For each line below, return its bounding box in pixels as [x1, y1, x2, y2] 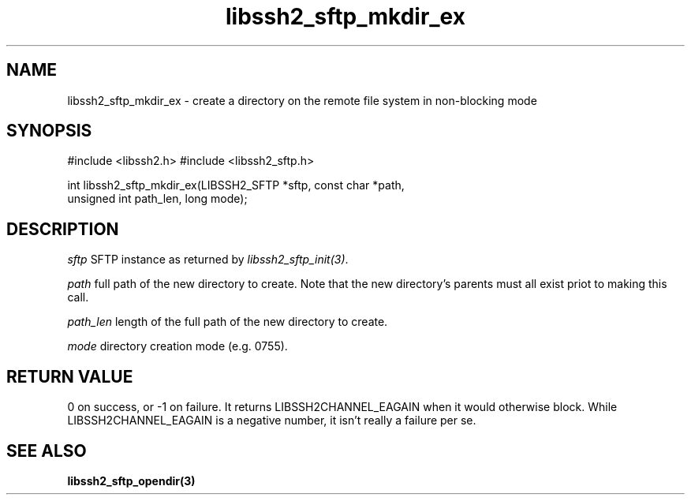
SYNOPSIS [6, 121, 92, 141]
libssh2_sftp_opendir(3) [67, 473, 196, 488]
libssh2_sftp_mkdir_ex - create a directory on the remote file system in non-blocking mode [67, 93, 537, 107]
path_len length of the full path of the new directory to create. [67, 315, 388, 329]
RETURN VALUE [6, 366, 133, 387]
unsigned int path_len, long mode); [67, 192, 248, 206]
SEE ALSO [6, 440, 87, 461]
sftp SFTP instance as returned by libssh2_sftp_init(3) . [67, 252, 349, 267]
